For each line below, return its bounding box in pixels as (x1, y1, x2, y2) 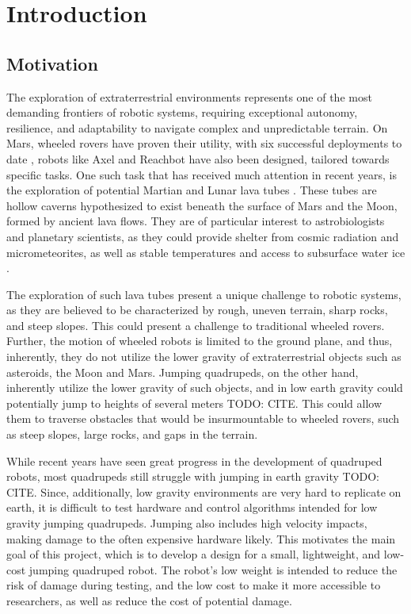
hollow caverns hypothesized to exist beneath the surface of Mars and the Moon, (6, 197, 398, 213)
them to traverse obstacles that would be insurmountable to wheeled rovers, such (6, 410, 400, 427)
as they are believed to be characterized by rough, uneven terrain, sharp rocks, (6, 301, 388, 318)
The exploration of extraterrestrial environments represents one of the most (6, 88, 372, 105)
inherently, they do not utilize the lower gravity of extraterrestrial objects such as (6, 348, 401, 365)
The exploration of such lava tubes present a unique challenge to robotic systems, (6, 286, 401, 302)
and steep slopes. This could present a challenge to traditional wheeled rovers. (6, 317, 385, 333)
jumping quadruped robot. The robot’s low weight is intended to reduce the (29, 561, 398, 578)
